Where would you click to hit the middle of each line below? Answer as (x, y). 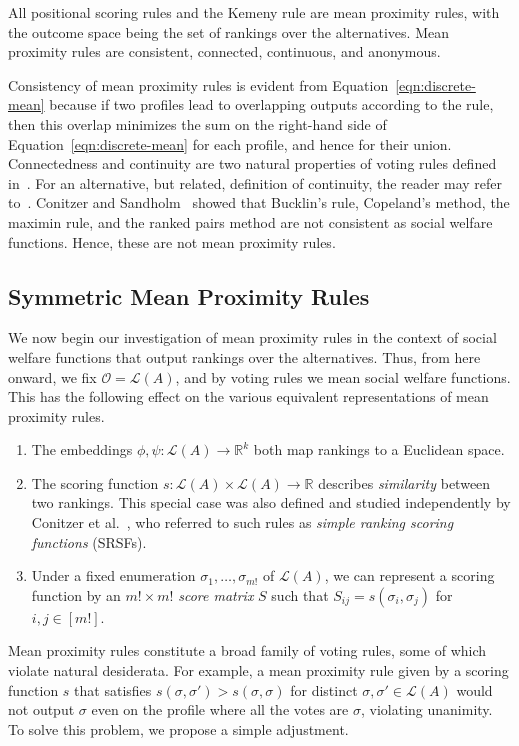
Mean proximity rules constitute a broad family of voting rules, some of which (247, 650)
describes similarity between (404, 482)
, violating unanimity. (426, 709)
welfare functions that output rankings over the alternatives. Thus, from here (244, 356)
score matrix (216, 594)
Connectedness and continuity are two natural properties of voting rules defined (252, 163)
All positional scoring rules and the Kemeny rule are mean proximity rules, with (254, 12)
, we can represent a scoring (409, 575)
